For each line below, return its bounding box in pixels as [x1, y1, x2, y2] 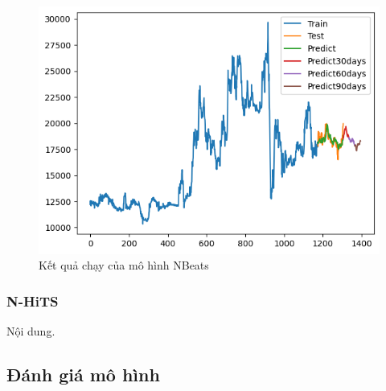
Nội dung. [6, 323, 55, 340]
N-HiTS [6, 290, 59, 311]
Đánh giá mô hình [6, 362, 160, 387]
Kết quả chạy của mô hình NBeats [39, 257, 209, 274]
